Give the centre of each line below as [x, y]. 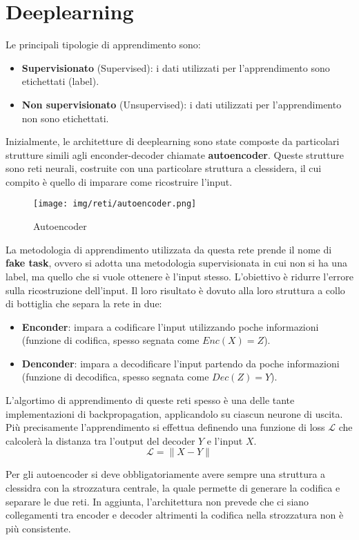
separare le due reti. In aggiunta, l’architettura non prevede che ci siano [157, 501]
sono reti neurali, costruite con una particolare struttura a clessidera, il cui [164, 168]
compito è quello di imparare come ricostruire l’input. [119, 181]
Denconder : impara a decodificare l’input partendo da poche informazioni [181, 363]
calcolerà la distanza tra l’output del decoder [100, 440]
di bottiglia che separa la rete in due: [84, 303]
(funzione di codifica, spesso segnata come [110, 340]
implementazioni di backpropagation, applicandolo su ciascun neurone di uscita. [174, 413]
